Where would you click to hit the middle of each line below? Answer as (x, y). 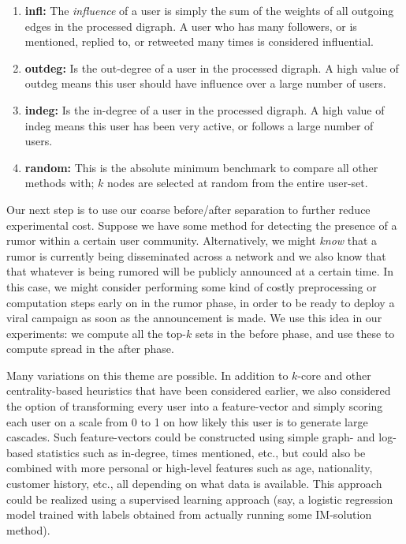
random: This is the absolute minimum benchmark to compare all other (201, 167)
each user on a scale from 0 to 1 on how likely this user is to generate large (187, 421)
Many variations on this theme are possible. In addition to (147, 375)
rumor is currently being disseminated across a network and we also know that (196, 255)
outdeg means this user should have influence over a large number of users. (205, 83)
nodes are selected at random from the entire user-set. (238, 183)
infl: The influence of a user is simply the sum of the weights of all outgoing (209, 10)
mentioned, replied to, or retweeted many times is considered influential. (199, 41)
